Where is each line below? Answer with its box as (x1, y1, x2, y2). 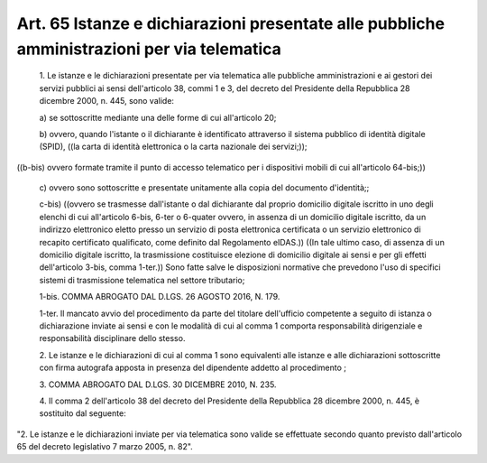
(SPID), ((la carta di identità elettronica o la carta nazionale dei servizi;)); (39, 141, 308, 153)
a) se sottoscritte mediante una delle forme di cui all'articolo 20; (39, 112, 277, 123)
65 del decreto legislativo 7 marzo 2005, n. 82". (16, 441, 193, 452)
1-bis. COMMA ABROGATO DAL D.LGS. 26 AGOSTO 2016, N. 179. (39, 292, 280, 302)
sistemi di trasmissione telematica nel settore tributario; (39, 274, 245, 285)
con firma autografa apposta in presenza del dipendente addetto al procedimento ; (39, 362, 347, 374)
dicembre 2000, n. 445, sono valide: (39, 96, 175, 106)
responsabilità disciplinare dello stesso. (39, 333, 186, 344)
